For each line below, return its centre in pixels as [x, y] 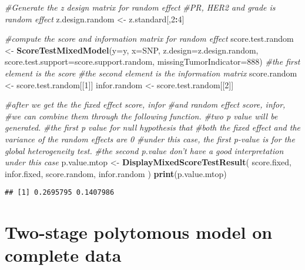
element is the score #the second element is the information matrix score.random [151, 73]
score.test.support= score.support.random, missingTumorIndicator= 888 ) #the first [152, 61]
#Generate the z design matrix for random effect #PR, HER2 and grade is [140, 7]
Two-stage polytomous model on [139, 232]
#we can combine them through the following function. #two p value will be [141, 116]
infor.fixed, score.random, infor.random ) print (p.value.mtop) [116, 173]
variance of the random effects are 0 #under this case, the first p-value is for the [150, 139]
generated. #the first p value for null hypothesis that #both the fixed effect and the [153, 127]
